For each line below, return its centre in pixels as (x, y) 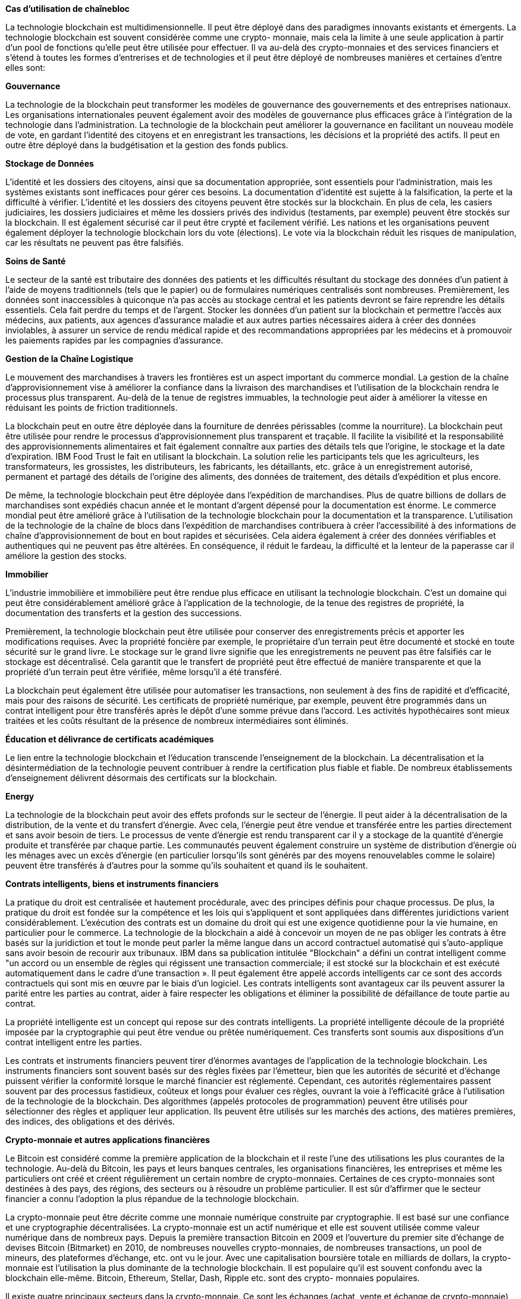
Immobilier (27, 574)
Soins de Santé (36, 261)
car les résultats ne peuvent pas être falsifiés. (95, 243)
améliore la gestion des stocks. (66, 556)
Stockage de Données (50, 163)
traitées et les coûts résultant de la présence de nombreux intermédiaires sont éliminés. (177, 721)
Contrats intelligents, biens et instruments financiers (112, 884)
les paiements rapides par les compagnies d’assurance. (114, 340)
